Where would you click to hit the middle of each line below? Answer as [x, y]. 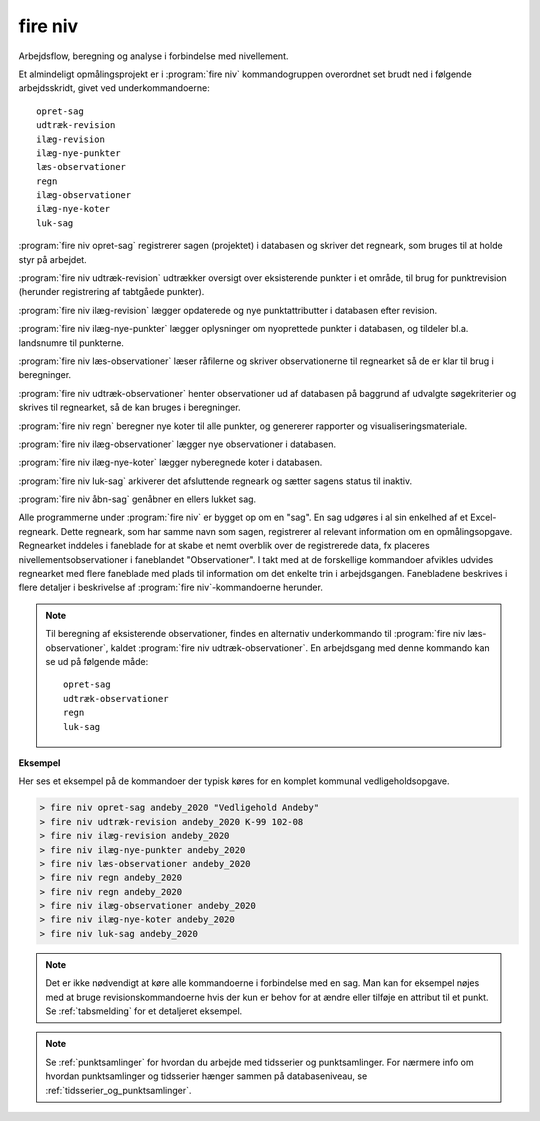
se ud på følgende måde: [97, 661]
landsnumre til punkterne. [71, 342]
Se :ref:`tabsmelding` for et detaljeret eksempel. [144, 1011]
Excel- [483, 517]
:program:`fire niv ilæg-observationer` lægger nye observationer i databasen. [177, 444]
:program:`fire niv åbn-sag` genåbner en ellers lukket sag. [137, 499]
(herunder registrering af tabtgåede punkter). [111, 292]
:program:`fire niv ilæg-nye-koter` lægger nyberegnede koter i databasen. [170, 462]
